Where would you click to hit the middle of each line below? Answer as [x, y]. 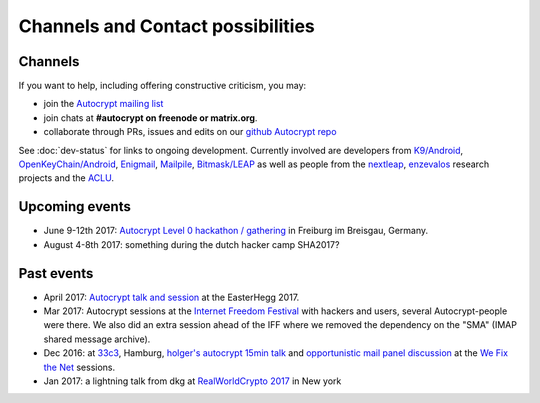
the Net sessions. [79, 367]
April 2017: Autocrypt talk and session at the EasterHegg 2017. [171, 297]
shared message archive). [97, 339]
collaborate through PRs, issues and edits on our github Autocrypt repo [190, 132]
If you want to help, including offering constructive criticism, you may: [162, 86]
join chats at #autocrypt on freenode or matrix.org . [150, 117]
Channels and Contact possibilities [166, 26]
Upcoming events [75, 206]
